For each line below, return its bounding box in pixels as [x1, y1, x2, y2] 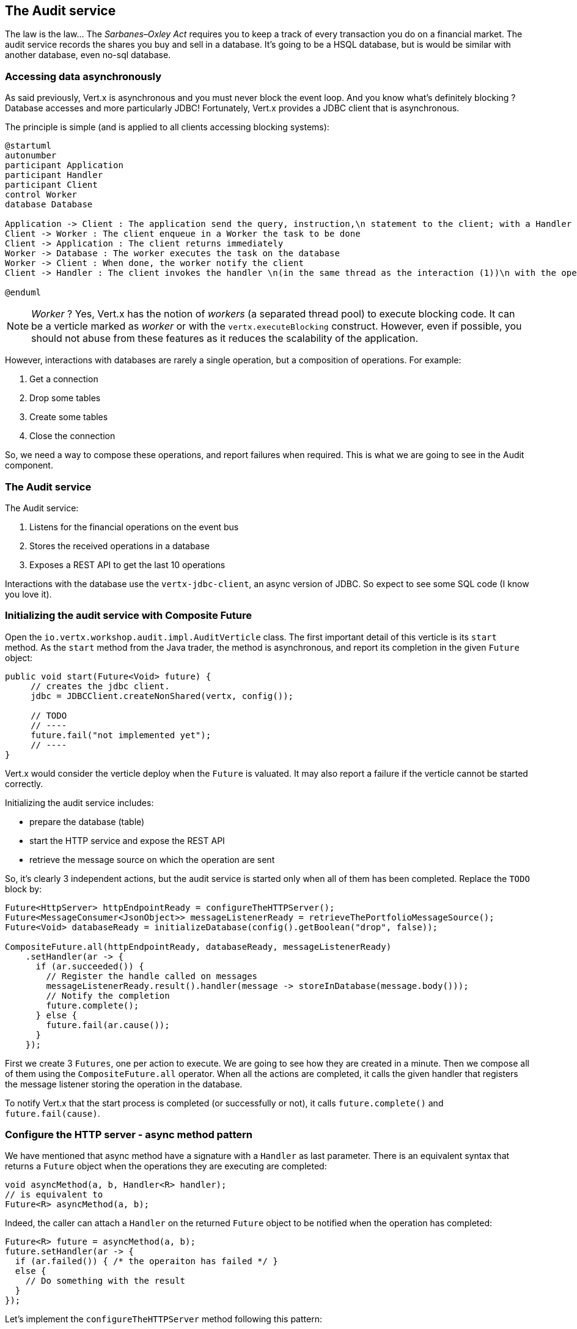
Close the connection [29, 431, 116, 442]
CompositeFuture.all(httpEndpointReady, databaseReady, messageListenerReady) [5, 941, 392, 952]
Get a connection [29, 374, 98, 385]
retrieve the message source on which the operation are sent [29, 854, 275, 865]
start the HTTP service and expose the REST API [29, 835, 225, 846]
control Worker [5, 190, 78, 200]
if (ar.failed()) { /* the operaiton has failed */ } [15, 1256, 278, 1267]
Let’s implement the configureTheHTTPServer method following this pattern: [5, 1314, 322, 1325]
